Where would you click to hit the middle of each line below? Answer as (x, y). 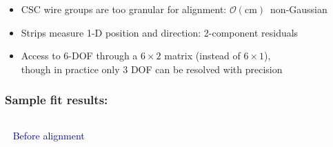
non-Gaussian (299, 9)
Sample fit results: (57, 100)
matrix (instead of (202, 56)
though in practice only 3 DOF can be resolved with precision (152, 69)
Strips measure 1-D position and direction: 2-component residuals (160, 32)
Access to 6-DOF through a (79, 56)
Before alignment (49, 135)
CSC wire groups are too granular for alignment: (124, 9)
